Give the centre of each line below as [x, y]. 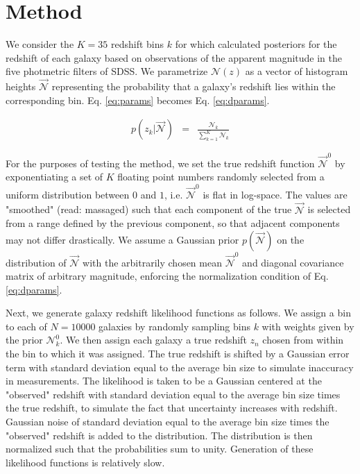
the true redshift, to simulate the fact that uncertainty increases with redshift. [172, 408]
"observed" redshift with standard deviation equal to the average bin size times [173, 394]
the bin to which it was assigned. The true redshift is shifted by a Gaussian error [178, 354]
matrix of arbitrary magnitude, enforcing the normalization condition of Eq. [167, 276]
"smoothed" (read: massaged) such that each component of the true [149, 209]
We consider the [40, 44]
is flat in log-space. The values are [275, 194]
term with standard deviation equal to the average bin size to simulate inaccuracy [180, 367]
